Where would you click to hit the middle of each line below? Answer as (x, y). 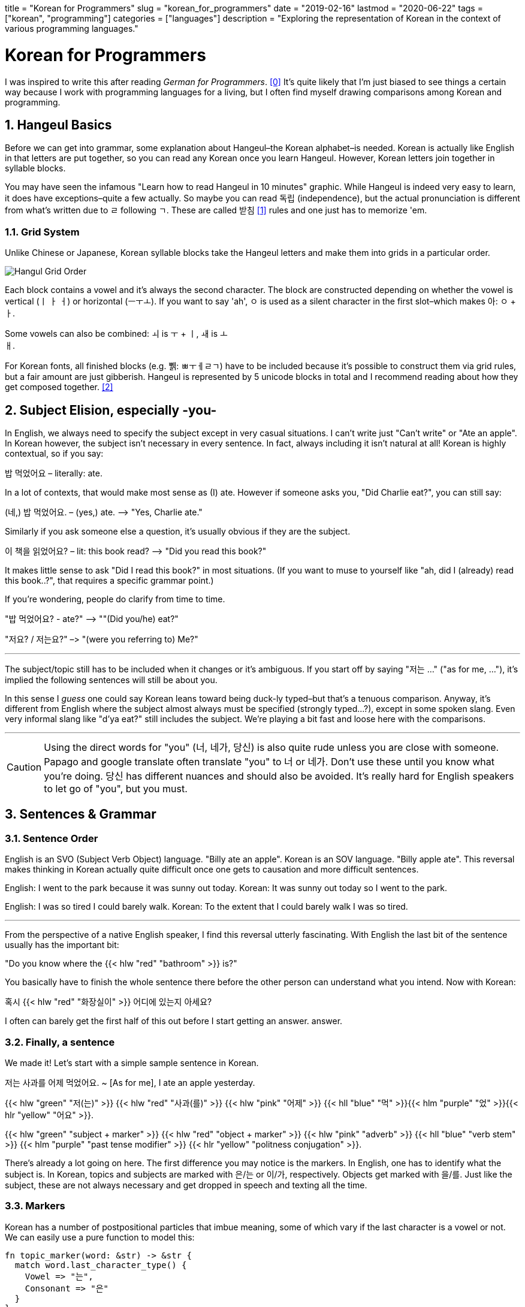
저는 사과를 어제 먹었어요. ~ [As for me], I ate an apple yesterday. (130, 1082)
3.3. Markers (35, 1206)
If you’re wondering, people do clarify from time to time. (115, 599)
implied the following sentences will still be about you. (111, 680)
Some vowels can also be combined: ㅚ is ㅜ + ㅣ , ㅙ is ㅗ (116, 334)
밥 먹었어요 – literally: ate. (54, 473)
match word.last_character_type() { (101, 1265)
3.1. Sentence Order (52, 838)
